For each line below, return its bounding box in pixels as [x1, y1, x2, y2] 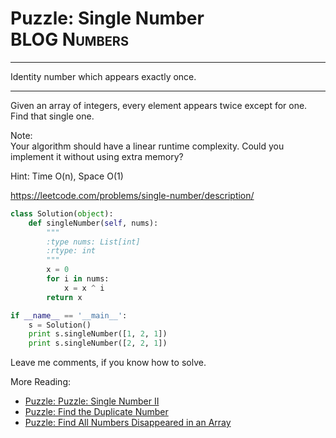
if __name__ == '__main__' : [10, 310, 128, 321]
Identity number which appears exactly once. [10, 70, 197, 82]
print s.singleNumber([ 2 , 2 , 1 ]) [28, 338, 168, 349]
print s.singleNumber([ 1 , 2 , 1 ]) [28, 329, 168, 339]
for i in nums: [46, 274, 110, 284]
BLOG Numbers [10, 28, 130, 51]
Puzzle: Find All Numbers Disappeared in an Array [24, 417, 232, 429]
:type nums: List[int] [46, 237, 141, 247]
